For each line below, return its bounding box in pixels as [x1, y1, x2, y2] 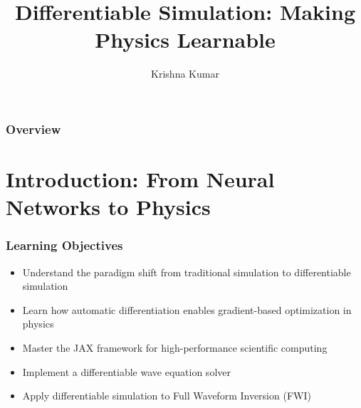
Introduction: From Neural [6, 164, 275, 194]
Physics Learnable [95, 25, 276, 54]
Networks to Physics [6, 192, 211, 221]
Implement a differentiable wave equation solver [22, 364, 231, 379]
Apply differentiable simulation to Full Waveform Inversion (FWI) [22, 388, 311, 403]
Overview [6, 120, 61, 137]
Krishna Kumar [151, 66, 219, 81]
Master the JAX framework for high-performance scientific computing [22, 340, 328, 355]
